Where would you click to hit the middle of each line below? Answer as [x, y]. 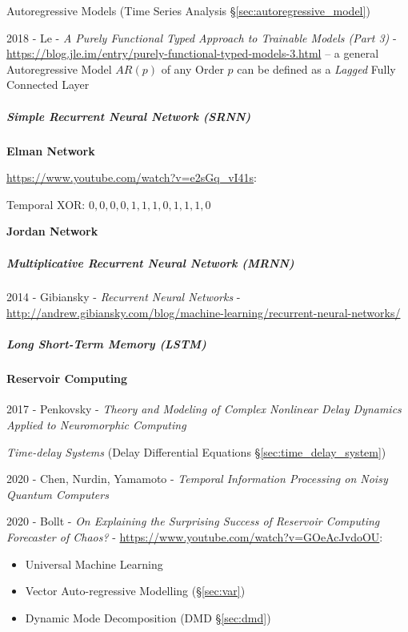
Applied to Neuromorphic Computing [96, 425]
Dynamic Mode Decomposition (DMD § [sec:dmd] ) [148, 617]
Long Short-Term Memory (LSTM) [106, 344]
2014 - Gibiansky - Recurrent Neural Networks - [124, 297]
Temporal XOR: [46, 204]
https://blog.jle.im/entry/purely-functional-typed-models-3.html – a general [193, 53]
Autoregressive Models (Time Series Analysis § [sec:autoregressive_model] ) [188, 10]
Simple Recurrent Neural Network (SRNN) [129, 116]
